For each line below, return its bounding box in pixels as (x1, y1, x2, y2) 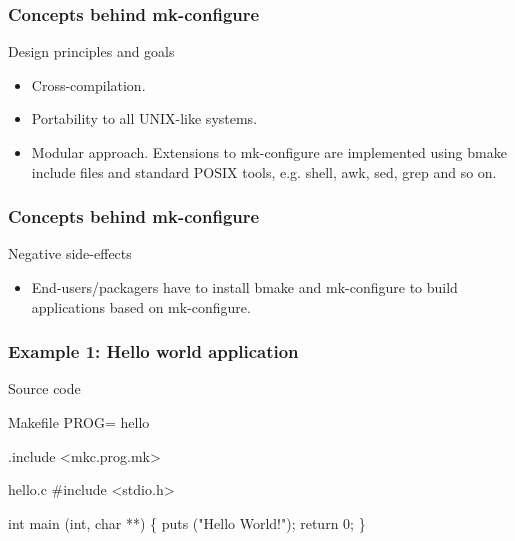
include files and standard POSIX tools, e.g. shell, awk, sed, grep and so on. (31, 161, 497, 182)
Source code (8, 378, 81, 399)
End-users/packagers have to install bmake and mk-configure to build (31, 277, 458, 297)
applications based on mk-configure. (31, 296, 251, 317)
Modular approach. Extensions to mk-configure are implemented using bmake (31, 142, 507, 162)
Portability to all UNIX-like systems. (31, 108, 258, 129)
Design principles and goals (8, 41, 175, 62)
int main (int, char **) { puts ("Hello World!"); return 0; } (8, 512, 366, 533)
